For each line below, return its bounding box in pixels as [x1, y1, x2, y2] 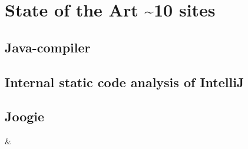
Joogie [5, 107, 45, 125]
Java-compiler [5, 38, 91, 56]
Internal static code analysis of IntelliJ [5, 72, 244, 91]
